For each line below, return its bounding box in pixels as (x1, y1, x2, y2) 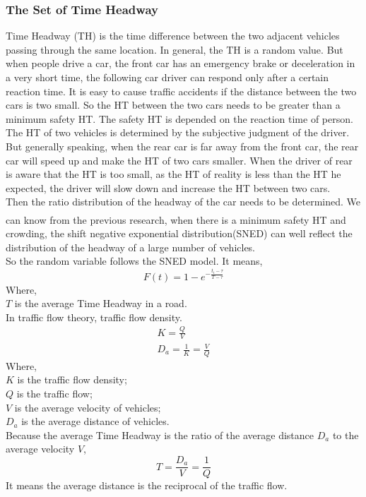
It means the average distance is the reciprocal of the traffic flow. (6, 478, 288, 493)
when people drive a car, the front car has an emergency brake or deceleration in (6, 56, 355, 71)
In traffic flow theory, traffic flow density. (6, 309, 182, 324)
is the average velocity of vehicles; (14, 400, 161, 414)
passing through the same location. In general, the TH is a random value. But (6, 42, 343, 56)
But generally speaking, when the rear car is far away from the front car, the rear (6, 138, 359, 153)
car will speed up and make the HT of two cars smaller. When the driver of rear (6, 152, 353, 167)
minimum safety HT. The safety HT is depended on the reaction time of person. (6, 111, 353, 126)
